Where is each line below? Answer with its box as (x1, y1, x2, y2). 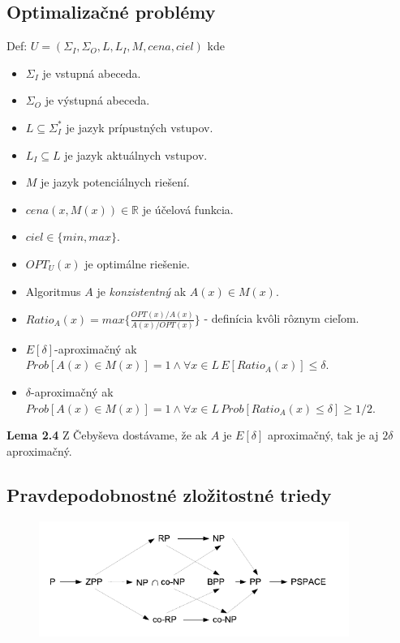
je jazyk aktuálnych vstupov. (64, 146, 208, 163)
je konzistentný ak (97, 282, 187, 299)
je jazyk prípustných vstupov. (66, 118, 213, 135)
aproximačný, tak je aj (267, 427, 379, 444)
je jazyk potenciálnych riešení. (41, 174, 190, 191)
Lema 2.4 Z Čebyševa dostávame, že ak (6, 427, 208, 444)
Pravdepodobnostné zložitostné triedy (6, 482, 332, 507)
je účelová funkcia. (142, 200, 234, 217)
